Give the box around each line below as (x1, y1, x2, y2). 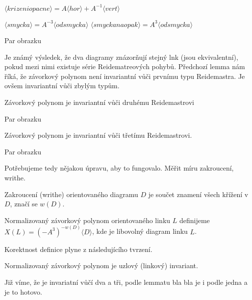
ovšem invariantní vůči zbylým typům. (4, 80, 120, 91)
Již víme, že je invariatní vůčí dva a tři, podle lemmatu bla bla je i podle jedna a (4, 277, 248, 287)
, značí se (10, 199, 38, 209)
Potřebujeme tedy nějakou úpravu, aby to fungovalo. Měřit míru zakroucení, (4, 163, 234, 173)
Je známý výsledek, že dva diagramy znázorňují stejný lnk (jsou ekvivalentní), (4, 51, 238, 62)
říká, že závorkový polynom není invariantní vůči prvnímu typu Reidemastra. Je (4, 71, 245, 81)
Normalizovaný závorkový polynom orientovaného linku (4, 215, 171, 225)
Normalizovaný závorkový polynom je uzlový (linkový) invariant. (4, 260, 198, 271)
